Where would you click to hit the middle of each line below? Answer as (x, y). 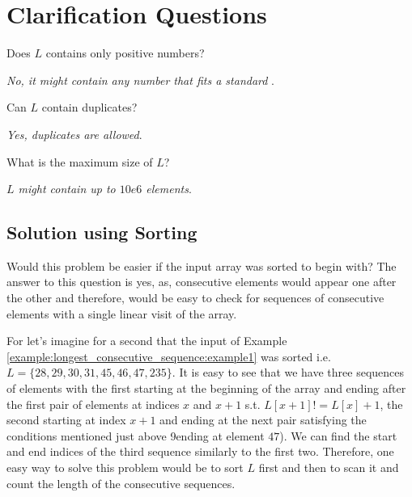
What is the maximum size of (80, 161)
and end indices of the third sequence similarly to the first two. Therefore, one (200, 451)
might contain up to (67, 189)
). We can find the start (338, 435)
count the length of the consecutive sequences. (121, 483)
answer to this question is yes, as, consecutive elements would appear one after (202, 282)
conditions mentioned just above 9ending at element (136, 435)
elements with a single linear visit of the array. (122, 313)
